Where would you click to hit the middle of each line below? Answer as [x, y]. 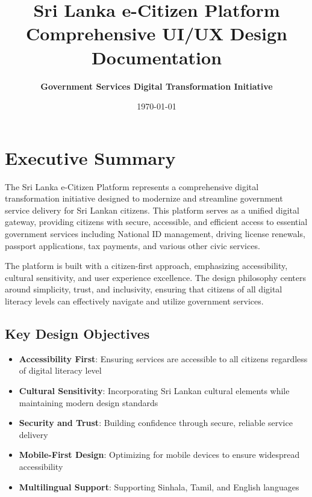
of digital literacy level [60, 370]
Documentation [157, 57]
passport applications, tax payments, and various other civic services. [133, 245]
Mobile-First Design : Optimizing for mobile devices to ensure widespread [159, 455]
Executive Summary [90, 157]
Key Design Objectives [77, 333]
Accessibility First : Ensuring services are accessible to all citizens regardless [163, 358]
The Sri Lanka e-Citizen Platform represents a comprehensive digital [132, 186]
